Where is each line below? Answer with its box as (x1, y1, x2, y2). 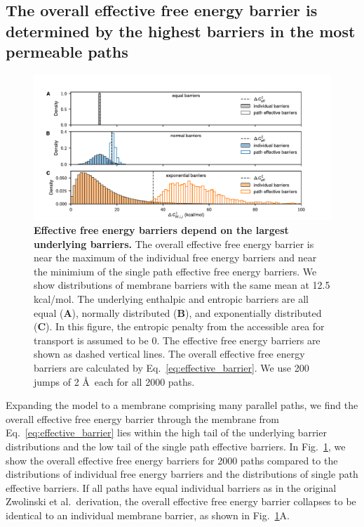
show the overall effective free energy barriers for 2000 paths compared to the (6, 453, 338, 467)
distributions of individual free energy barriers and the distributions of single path (6, 467, 358, 481)
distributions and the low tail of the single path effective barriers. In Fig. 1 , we (6, 438, 346, 453)
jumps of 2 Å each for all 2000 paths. (34, 374, 195, 389)
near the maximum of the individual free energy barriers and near (34, 250, 317, 265)
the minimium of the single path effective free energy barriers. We (34, 263, 317, 278)
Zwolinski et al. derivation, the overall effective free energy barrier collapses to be (6, 494, 356, 509)
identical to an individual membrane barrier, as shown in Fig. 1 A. (6, 507, 290, 522)
